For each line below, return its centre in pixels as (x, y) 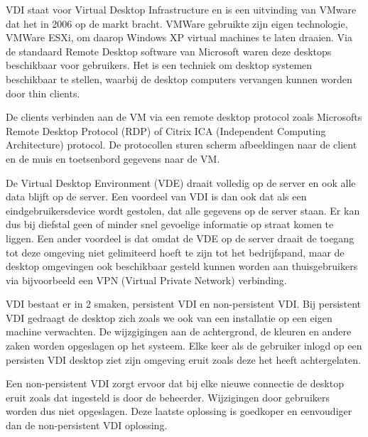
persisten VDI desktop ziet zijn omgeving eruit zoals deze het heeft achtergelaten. (183, 359)
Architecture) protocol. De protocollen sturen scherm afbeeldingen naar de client (182, 145)
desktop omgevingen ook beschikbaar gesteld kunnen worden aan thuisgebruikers (182, 266)
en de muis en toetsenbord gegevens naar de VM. (113, 158)
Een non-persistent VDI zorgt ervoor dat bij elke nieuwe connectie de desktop (175, 383)
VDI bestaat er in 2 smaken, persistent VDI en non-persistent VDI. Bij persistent (184, 304)
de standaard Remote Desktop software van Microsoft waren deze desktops (169, 51)
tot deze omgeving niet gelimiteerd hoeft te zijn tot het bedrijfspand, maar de (175, 252)
